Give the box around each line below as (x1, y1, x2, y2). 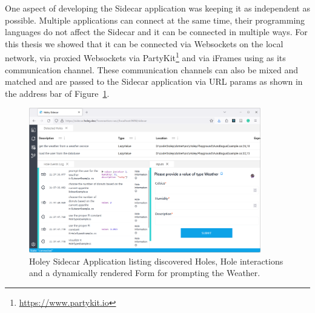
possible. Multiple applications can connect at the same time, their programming (5, 13, 305, 26)
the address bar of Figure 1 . (5, 87, 110, 99)
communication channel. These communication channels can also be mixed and (5, 63, 298, 76)
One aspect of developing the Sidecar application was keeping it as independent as (5, 2, 310, 14)
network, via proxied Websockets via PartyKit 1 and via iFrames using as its (5, 50, 286, 64)
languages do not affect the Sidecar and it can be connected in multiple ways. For (5, 25, 308, 38)
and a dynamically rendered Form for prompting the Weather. (29, 266, 260, 279)
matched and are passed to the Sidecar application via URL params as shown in (5, 75, 303, 88)
